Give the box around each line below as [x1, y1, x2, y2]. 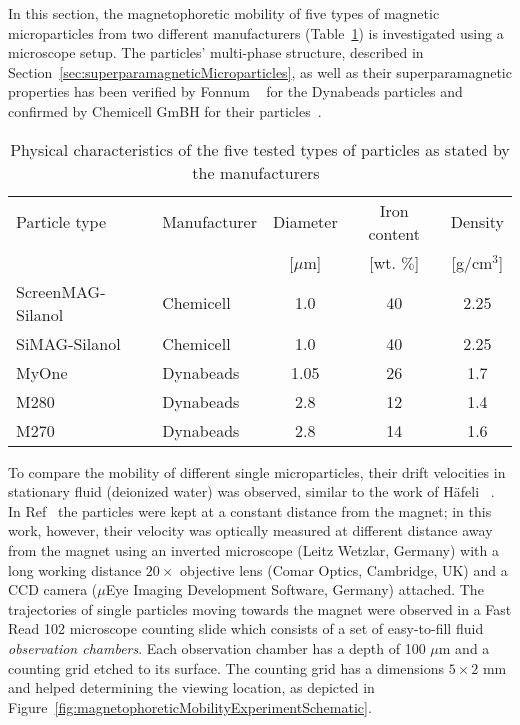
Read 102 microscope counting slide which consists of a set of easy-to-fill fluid [8, 618, 484, 639]
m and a [438, 637, 490, 658]
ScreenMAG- [16, 279, 106, 303]
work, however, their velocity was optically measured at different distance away [8, 520, 493, 541]
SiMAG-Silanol [16, 331, 121, 355]
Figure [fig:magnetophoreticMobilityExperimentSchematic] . [8, 696, 372, 717]
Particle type [16, 210, 107, 234]
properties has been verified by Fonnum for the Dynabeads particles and [8, 81, 463, 102]
